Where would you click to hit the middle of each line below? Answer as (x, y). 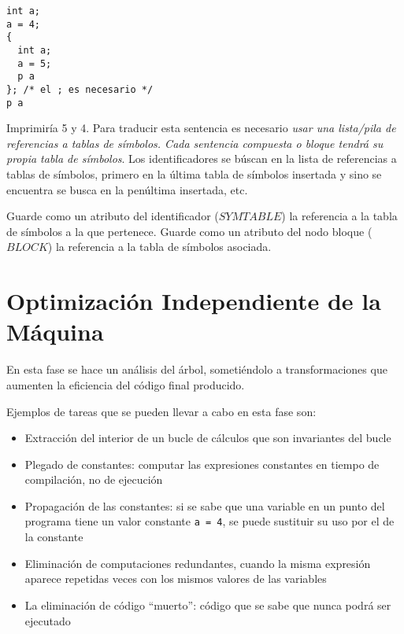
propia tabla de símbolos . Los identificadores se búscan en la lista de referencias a (202, 158)
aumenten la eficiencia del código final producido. (126, 384)
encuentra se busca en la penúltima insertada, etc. (127, 189)
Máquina (55, 332)
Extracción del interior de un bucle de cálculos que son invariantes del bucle (208, 438)
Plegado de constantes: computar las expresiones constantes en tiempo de (202, 464)
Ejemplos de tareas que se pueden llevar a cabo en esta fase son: (161, 411)
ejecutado (48, 620)
